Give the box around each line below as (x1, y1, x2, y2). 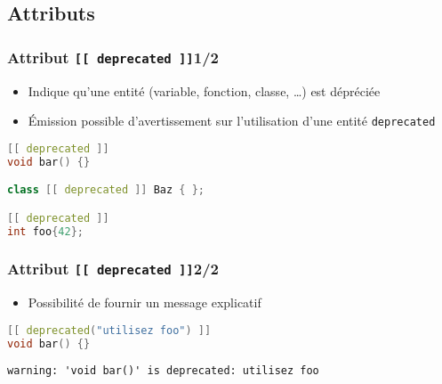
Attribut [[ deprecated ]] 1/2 (7, 45, 219, 68)
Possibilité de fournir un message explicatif (28, 293, 261, 312)
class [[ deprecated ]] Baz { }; (7, 184, 205, 197)
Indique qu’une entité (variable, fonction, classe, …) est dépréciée (28, 81, 381, 100)
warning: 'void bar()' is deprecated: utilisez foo (7, 364, 319, 377)
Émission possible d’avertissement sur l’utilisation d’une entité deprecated (28, 111, 436, 130)
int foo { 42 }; (7, 225, 84, 238)
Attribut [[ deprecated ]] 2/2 (7, 257, 219, 280)
